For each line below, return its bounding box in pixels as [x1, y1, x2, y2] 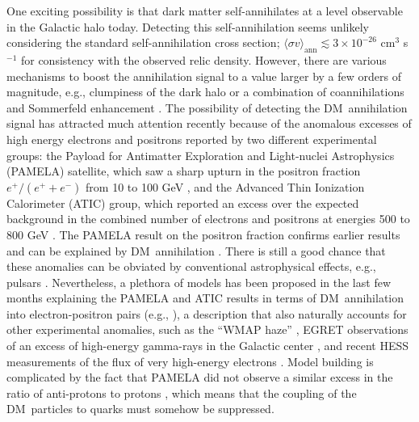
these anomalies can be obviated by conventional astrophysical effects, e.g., [6, 258, 376, 275]
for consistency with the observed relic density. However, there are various [20, 51, 387, 68]
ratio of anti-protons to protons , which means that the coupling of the [6, 384, 357, 401]
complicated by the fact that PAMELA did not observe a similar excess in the [6, 369, 393, 386]
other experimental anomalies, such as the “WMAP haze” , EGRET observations [6, 321, 409, 338]
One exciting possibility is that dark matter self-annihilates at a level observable [6, 2, 403, 19]
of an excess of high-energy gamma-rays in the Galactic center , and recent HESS [6, 337, 409, 354]
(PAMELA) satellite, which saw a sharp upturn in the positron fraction [6, 162, 361, 179]
